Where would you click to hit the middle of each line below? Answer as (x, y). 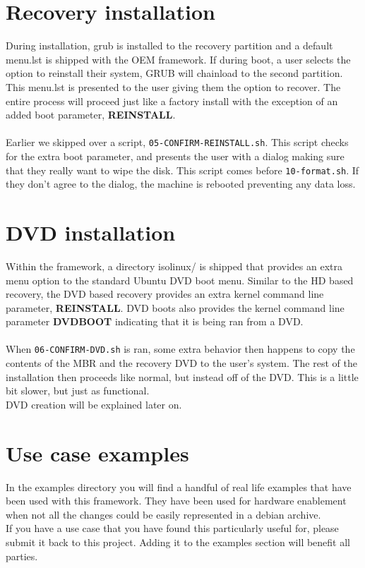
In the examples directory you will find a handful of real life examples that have (179, 487)
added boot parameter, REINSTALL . (91, 115)
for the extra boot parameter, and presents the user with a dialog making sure (175, 156)
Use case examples (97, 453)
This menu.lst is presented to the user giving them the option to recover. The (173, 86)
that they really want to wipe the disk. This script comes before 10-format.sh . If (182, 170)
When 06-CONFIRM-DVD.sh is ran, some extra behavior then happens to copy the (180, 349)
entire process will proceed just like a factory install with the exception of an (172, 101)
